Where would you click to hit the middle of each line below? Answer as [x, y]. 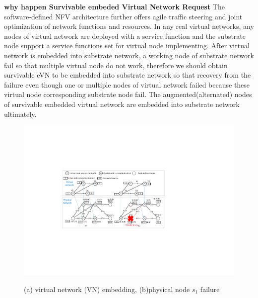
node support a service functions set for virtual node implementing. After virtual [127, 46]
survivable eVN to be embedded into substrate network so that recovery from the [128, 75]
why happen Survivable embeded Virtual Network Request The [114, 6]
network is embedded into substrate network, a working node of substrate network [129, 55]
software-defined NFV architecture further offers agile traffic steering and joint [123, 16]
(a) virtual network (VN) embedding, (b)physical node [107, 289]
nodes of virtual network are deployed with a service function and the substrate [125, 36]
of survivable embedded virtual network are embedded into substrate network [122, 104]
